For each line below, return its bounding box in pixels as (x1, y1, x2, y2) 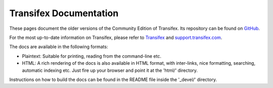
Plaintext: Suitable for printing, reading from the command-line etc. (22, 53, 162, 59)
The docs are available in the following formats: (9, 43, 108, 50)
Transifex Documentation (9, 8, 119, 19)
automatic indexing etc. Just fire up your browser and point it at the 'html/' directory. (22, 67, 198, 73)
